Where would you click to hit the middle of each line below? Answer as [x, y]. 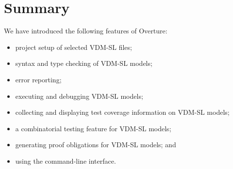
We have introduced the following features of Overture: [86, 31]
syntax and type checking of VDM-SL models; [84, 63]
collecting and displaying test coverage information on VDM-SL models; [122, 112]
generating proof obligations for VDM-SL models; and [96, 145]
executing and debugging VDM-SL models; [79, 96]
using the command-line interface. [66, 161]
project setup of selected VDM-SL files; [74, 47]
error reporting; [38, 79]
